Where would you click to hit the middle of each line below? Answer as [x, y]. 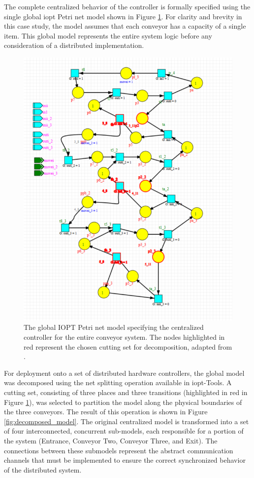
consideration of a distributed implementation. [74, 45]
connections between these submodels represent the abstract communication [119, 450]
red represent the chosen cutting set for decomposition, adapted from [128, 346]
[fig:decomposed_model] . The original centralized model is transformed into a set [127, 421]
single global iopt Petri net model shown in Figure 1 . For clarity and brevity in [123, 16]
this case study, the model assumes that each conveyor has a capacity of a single [125, 26]
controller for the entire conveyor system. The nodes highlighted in [124, 337]
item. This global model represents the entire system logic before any [108, 35]
